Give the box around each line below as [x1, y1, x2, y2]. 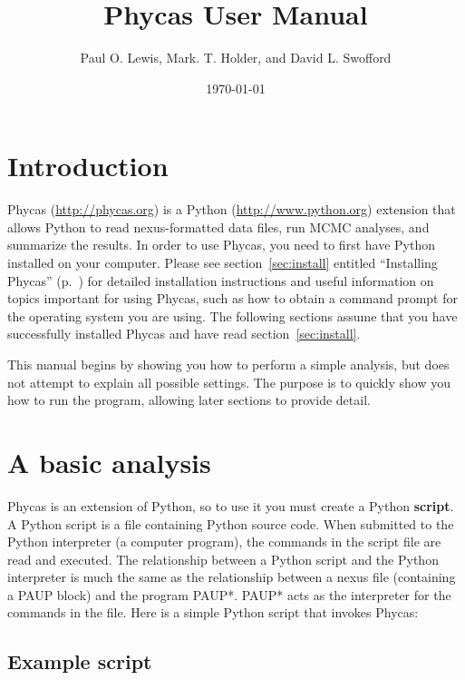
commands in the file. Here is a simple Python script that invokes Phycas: [7, 603, 419, 622]
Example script [7, 647, 152, 675]
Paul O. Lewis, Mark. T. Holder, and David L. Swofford [80, 48, 392, 67]
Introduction [7, 147, 169, 184]
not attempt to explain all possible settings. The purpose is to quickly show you [7, 372, 451, 391]
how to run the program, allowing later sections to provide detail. [7, 390, 371, 409]
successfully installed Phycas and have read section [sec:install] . [7, 324, 361, 343]
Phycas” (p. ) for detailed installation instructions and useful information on [7, 271, 434, 290]
